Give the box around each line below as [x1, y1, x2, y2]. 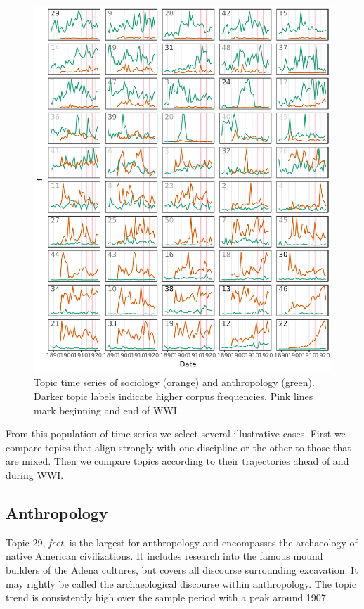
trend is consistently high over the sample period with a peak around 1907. [6, 590, 329, 605]
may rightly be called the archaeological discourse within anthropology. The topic [6, 576, 356, 591]
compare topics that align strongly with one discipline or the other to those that [6, 440, 351, 454]
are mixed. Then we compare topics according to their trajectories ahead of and [6, 454, 349, 468]
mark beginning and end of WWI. [34, 402, 180, 417]
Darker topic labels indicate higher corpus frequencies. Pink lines [34, 389, 313, 404]
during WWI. [6, 468, 64, 482]
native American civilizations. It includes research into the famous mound [6, 549, 323, 563]
